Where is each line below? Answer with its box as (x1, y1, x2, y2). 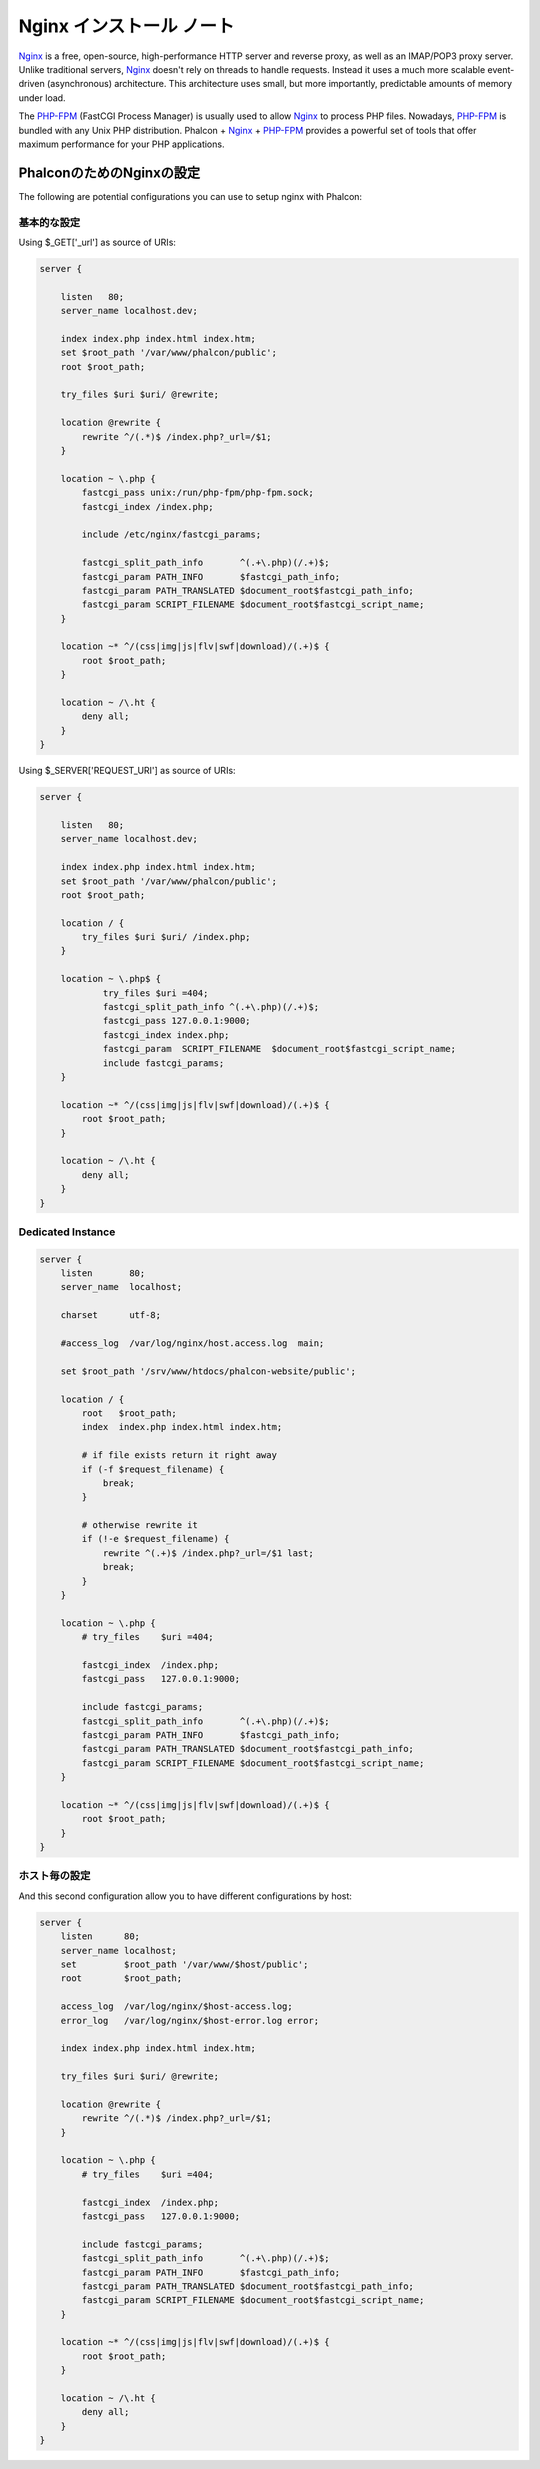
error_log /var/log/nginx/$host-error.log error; (60, 2015, 320, 2026)
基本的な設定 (18, 215, 81, 229)
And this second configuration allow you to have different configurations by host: (18, 1890, 352, 1902)
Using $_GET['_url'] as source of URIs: (18, 236, 177, 248)
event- (487, 63, 515, 75)
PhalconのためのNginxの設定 (18, 164, 201, 181)
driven (18, 78, 45, 90)
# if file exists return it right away (81, 1450, 277, 1461)
